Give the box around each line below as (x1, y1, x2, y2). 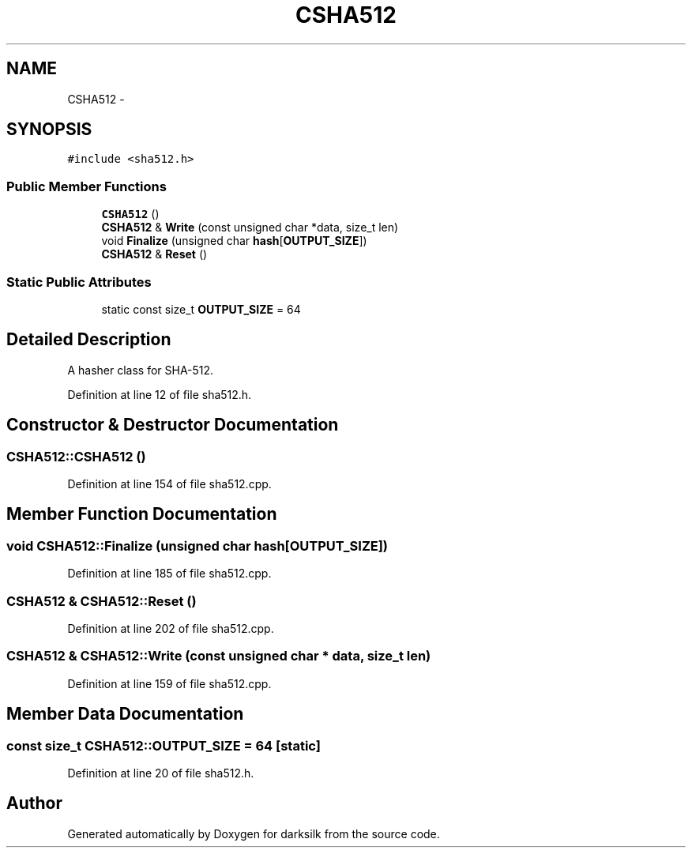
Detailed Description (6, 329, 171, 350)
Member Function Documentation (6, 504, 277, 525)
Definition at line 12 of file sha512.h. (67, 387, 252, 401)
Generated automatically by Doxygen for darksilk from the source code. (67, 826, 440, 841)
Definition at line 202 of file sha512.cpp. (67, 621, 274, 635)
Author (6, 793, 62, 814)
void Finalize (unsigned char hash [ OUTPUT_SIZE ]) (101, 234, 367, 248)
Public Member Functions (6, 178, 167, 194)
